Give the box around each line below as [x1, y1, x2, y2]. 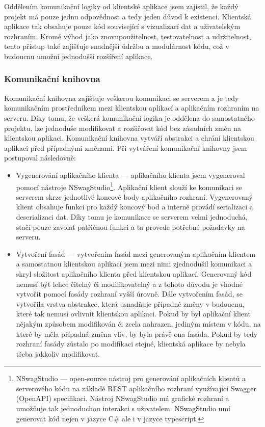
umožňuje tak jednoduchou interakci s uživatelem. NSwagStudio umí [16, 403, 230, 414]
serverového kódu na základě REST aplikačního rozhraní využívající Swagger [16, 383, 257, 393]
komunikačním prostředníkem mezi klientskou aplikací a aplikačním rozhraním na [4, 102, 259, 113]
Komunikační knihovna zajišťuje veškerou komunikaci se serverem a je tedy [4, 92, 239, 103]
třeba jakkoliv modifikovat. [16, 348, 100, 359]
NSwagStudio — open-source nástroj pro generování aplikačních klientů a [16, 373, 246, 384]
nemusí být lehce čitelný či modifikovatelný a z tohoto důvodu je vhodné [16, 278, 243, 289]
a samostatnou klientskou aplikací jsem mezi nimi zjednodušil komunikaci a [16, 258, 252, 269]
